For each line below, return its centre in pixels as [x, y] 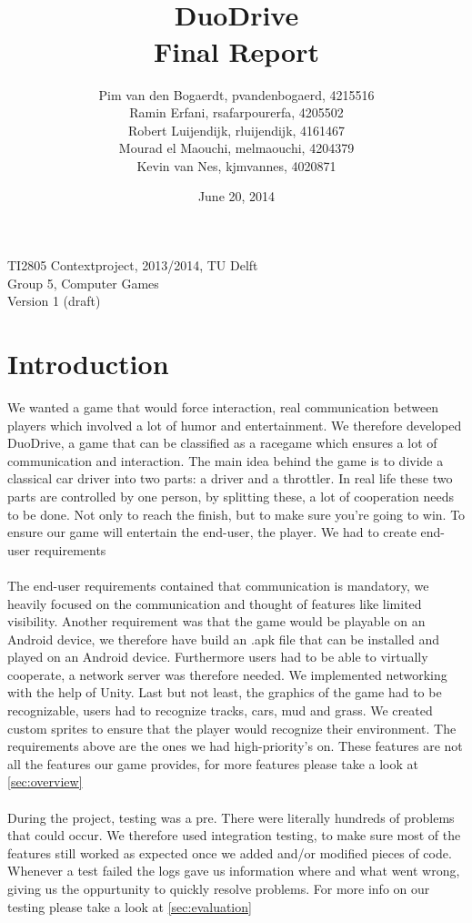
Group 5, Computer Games [83, 283]
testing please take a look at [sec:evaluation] [130, 906]
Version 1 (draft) [54, 301]
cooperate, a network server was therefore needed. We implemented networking [227, 674]
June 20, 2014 [236, 196]
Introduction [88, 364]
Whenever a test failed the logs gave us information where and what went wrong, [234, 871]
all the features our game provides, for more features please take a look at [213, 763]
